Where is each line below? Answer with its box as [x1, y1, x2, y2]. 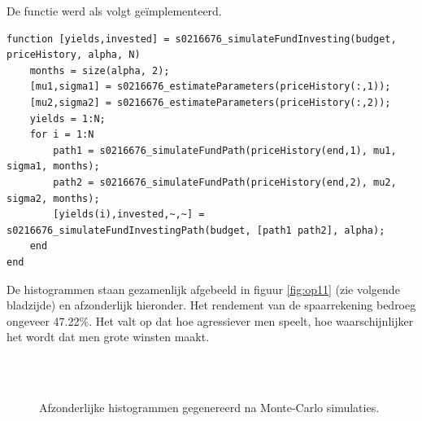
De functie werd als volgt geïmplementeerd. [7, 2, 222, 19]
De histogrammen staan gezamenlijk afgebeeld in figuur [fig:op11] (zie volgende [7, 280, 400, 297]
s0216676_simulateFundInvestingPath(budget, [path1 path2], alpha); [7, 224, 385, 236]
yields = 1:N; [29, 112, 106, 125]
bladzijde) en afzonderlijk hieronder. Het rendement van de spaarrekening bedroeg [7, 296, 416, 314]
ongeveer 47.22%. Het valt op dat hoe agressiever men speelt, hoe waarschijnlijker [7, 312, 414, 329]
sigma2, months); [7, 192, 100, 204]
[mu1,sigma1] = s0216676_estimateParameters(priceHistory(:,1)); [29, 81, 391, 93]
